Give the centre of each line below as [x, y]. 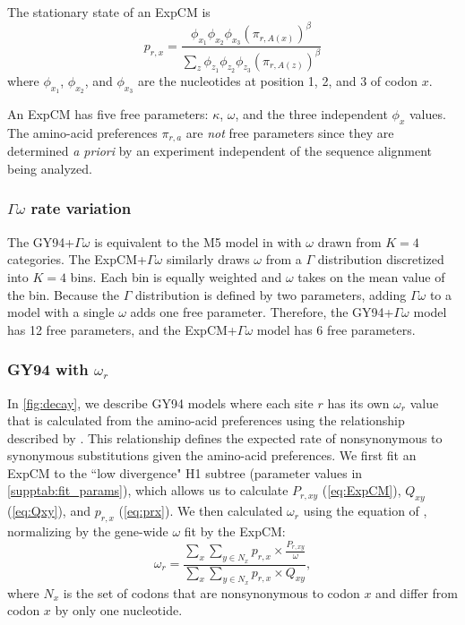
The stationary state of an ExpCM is [109, 12]
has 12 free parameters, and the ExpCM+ [122, 329]
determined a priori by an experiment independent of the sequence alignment [220, 151]
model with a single [61, 312]
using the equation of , [365, 511]
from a [284, 259]
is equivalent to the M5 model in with [198, 241]
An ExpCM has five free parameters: [108, 114]
